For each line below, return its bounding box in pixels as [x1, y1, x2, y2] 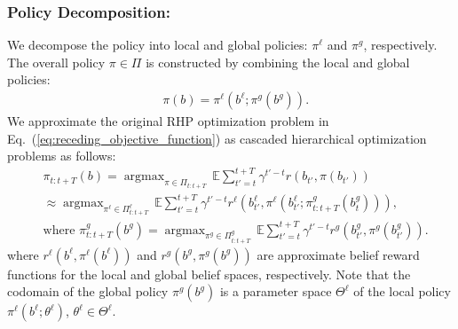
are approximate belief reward [257, 245, 420, 263]
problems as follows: [7, 146, 116, 165]
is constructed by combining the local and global [146, 52, 410, 71]
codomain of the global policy [7, 282, 169, 301]
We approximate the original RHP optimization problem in [7, 112, 329, 130]
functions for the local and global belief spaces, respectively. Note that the [7, 264, 411, 283]
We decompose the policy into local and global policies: [7, 35, 308, 54]
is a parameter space [219, 282, 332, 301]
